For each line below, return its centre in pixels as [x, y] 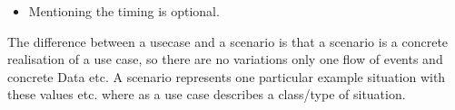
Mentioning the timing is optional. [124, 11]
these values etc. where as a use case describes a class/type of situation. [207, 94]
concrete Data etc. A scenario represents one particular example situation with [227, 76]
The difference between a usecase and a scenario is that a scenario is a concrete [228, 41]
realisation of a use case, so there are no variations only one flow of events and [225, 59]
